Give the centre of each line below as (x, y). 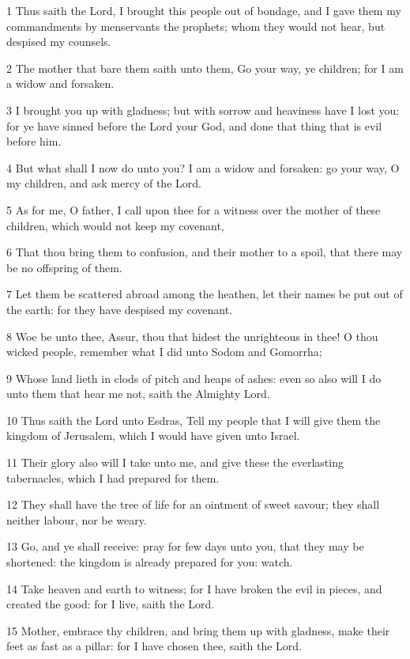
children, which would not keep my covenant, (115, 225)
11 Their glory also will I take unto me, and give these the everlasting (175, 462)
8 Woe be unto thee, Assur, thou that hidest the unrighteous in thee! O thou (192, 336)
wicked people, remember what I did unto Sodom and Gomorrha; (164, 352)
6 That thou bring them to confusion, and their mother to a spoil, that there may (205, 252)
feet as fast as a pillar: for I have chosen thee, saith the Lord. (154, 646)
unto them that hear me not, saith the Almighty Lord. (138, 394)
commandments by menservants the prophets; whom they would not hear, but (196, 26)
